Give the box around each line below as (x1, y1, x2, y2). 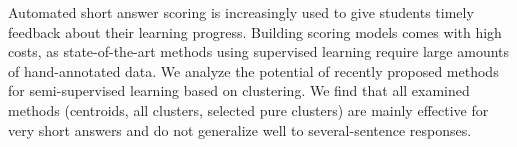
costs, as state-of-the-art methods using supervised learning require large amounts (8, 41, 510, 62)
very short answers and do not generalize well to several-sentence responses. (8, 119, 472, 140)
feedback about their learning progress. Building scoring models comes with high (8, 21, 502, 42)
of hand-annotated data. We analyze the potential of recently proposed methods (8, 60, 499, 81)
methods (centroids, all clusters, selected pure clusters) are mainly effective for (8, 99, 489, 120)
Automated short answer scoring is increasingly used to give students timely (8, 2, 474, 22)
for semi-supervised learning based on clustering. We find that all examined (8, 80, 470, 101)
